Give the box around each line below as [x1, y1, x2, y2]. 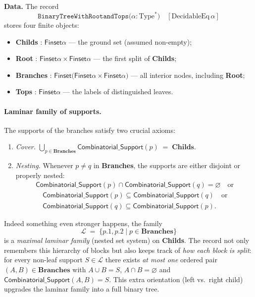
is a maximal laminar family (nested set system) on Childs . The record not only [4, 235, 250, 245]
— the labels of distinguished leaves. [63, 86, 173, 97]
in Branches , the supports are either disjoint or [93, 160, 241, 171]
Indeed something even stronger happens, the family [4, 218, 162, 228]
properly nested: [15, 170, 65, 180]
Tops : [15, 86, 37, 97]
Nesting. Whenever [15, 160, 73, 171]
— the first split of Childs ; [93, 53, 177, 63]
